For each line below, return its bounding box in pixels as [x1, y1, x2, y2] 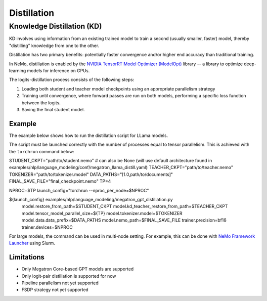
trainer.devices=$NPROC [21, 224, 73, 230]
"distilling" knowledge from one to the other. [9, 43, 99, 48]
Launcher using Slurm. [9, 240, 55, 246]
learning [9, 67, 26, 74]
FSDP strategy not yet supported [21, 287, 89, 293]
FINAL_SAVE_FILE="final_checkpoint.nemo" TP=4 [9, 178, 111, 184]
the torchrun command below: [9, 148, 74, 154]
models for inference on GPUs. [27, 67, 90, 74]
